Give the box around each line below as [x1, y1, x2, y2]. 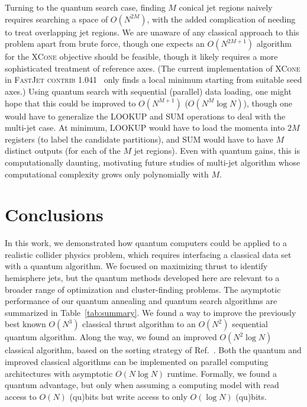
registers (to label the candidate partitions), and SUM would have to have [5, 133, 273, 145]
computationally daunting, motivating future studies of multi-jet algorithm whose [5, 156, 300, 168]
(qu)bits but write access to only [69, 390, 188, 402]
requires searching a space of [5, 12, 108, 25]
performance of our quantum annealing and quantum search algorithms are [5, 295, 277, 307]
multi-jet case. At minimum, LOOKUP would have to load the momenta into [5, 121, 285, 134]
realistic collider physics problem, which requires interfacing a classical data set [5, 248, 292, 260]
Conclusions [5, 202, 104, 227]
